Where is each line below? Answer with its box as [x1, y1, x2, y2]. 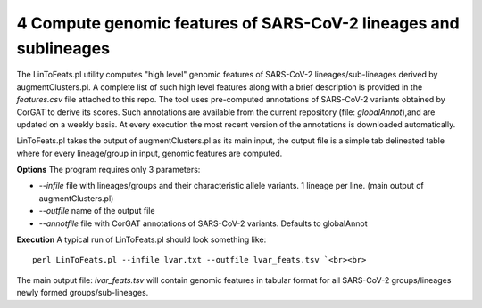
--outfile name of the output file [38, 206, 155, 216]
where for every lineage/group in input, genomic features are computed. [16, 148, 283, 158]
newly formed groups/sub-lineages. [16, 288, 149, 298]
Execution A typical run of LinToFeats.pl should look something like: [16, 234, 267, 245]
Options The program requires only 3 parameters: [16, 165, 201, 175]
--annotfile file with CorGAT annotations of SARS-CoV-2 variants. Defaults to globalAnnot [38, 218, 368, 229]
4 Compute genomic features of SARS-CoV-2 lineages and [16, 13, 460, 33]
